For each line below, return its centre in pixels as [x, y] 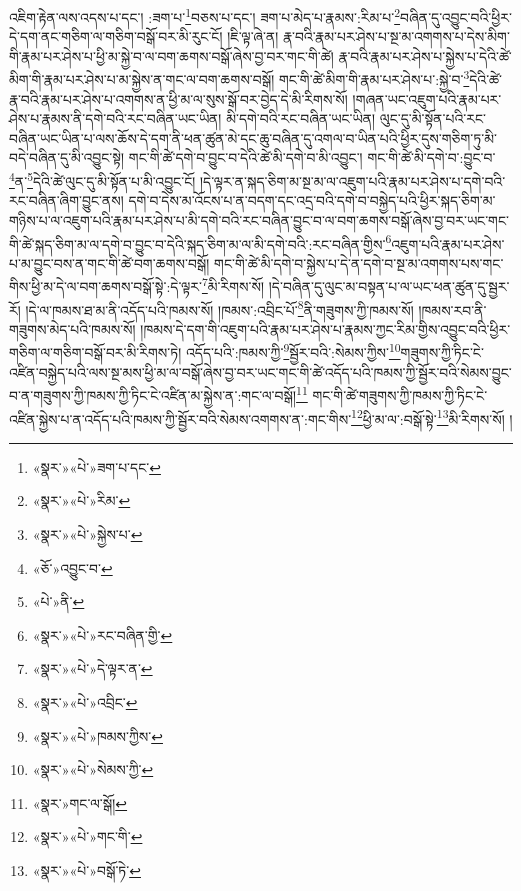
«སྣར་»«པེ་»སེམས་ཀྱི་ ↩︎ [93, 769]
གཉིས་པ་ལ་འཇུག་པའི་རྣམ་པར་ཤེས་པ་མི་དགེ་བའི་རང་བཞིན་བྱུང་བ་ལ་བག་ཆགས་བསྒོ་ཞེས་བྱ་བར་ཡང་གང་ [259, 219]
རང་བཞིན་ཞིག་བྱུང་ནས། [66, 200]
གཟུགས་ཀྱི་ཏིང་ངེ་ [442, 352]
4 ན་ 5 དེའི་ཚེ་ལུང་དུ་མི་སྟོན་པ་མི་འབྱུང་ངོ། [102, 179]
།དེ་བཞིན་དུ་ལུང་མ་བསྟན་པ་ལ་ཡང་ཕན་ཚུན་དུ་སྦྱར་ [389, 286]
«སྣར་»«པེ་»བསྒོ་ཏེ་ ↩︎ [86, 869]
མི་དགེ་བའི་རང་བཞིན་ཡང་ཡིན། [301, 118]
